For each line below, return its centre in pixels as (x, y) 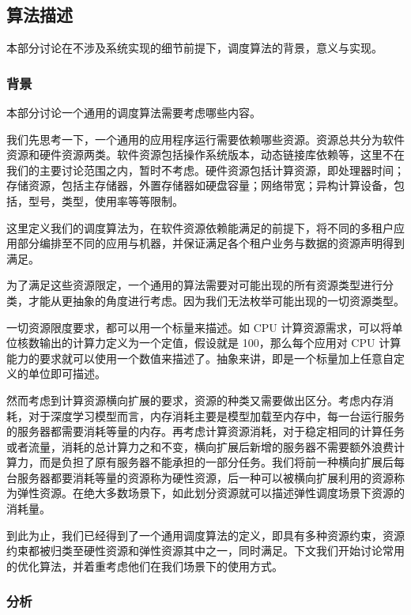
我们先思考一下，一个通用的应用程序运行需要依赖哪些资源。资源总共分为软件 (205, 139)
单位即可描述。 (67, 374)
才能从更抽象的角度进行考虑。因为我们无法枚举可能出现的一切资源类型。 (216, 300)
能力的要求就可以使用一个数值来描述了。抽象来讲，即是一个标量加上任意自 (200, 358)
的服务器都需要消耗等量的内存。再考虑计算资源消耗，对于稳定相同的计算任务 (205, 431)
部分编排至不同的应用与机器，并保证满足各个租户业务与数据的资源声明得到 (211, 243)
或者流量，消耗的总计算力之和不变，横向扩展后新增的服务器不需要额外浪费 (200, 446)
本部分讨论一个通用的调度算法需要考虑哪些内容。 (134, 113)
